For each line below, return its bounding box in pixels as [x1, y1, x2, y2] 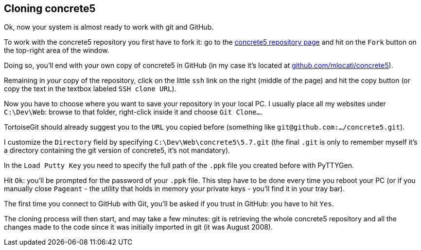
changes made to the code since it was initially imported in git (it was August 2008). [4, 223, 273, 232]
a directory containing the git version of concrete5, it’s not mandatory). [4, 146, 230, 155]
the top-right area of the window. [4, 46, 109, 55]
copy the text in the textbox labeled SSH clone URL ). [4, 84, 176, 93]
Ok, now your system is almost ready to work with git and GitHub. [4, 23, 214, 32]
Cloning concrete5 [4, 2, 96, 15]
